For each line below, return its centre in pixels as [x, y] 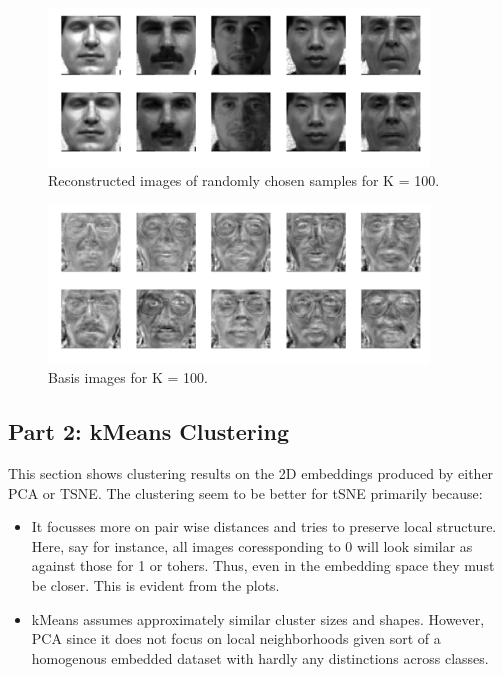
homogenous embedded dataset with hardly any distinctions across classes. [260, 657]
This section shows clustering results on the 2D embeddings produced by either [251, 473]
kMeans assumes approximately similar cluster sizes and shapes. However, [258, 618]
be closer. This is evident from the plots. [155, 585]
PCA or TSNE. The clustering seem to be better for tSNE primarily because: [245, 492]
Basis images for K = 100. [128, 377]
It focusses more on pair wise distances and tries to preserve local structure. [264, 526]
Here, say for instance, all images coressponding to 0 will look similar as [252, 545]
